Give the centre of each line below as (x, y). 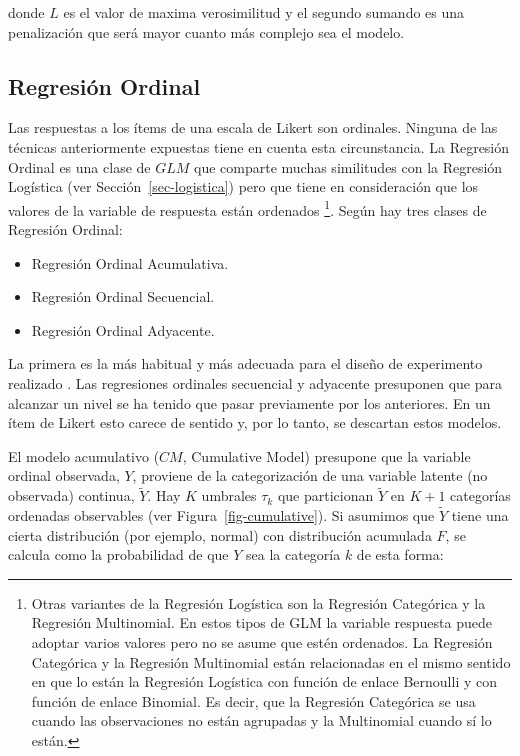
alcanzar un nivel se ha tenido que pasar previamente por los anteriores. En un (249, 402)
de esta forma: (400, 554)
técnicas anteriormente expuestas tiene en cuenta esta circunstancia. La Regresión (259, 146)
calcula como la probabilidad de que (118, 554)
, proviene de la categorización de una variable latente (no (310, 475)
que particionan (325, 495)
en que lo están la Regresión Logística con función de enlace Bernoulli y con (264, 681)
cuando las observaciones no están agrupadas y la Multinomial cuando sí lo (261, 720)
